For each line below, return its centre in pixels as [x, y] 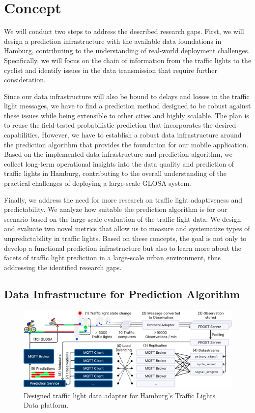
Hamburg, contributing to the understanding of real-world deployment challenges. [127, 51]
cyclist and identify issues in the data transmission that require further [111, 70]
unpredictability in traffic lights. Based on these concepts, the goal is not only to [125, 238]
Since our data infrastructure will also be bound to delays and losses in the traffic [127, 96]
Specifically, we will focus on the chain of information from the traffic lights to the [128, 60]
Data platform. [46, 405]
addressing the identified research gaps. [63, 267]
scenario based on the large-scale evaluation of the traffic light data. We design [123, 219]
